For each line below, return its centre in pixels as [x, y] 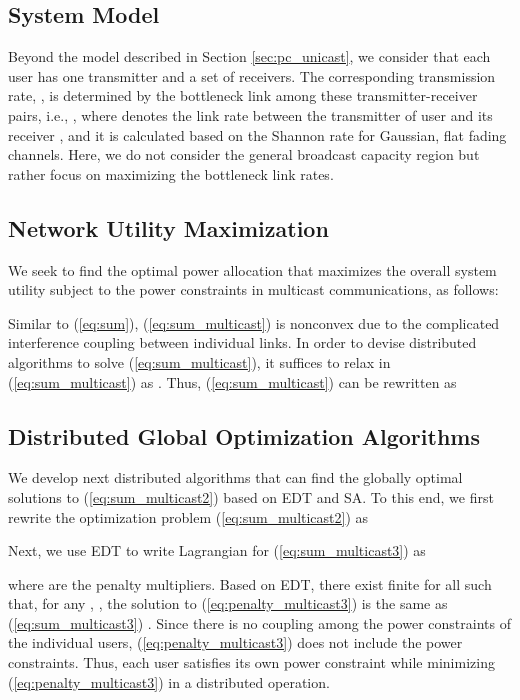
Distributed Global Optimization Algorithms [244, 435]
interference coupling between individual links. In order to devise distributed [242, 342]
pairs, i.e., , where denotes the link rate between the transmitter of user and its [250, 114]
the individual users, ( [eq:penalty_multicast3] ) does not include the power [235, 642]
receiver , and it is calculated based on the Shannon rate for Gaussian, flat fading [257, 134]
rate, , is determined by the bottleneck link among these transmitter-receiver [243, 95]
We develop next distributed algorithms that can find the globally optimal [235, 477]
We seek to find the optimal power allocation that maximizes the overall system [252, 269]
